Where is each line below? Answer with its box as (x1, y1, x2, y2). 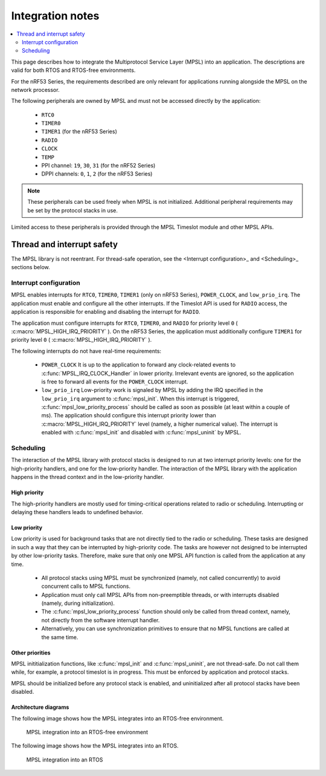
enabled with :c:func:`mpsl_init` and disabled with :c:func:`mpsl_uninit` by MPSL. (41, 429, 241, 436)
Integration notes (11, 9, 100, 22)
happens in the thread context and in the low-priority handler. (11, 474, 164, 481)
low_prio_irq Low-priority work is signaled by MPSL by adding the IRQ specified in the (41, 386, 263, 394)
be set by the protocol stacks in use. (27, 206, 118, 214)
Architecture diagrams (11, 703, 69, 711)
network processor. (11, 86, 60, 93)
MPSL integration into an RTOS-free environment (26, 729, 149, 735)
